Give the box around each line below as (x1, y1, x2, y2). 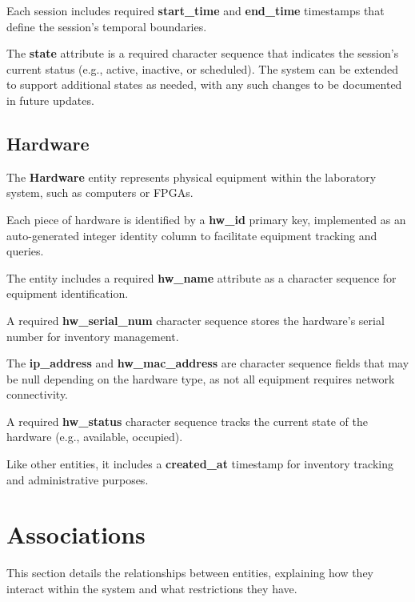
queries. (6, 243, 44, 259)
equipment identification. (6, 285, 129, 302)
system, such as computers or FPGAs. (6, 184, 194, 201)
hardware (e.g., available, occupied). (6, 428, 183, 445)
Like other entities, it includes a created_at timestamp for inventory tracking (6, 456, 394, 472)
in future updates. (6, 91, 94, 108)
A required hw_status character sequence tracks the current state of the (6, 412, 368, 429)
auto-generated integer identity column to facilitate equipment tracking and (6, 227, 377, 243)
